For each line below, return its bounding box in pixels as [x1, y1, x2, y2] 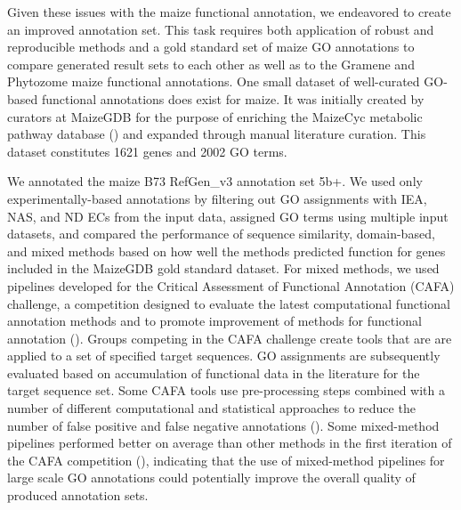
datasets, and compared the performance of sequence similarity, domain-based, [7, 224, 435, 243]
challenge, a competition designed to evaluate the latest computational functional [7, 294, 450, 312]
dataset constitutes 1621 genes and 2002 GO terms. [7, 142, 287, 160]
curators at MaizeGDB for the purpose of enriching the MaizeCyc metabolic [7, 107, 423, 125]
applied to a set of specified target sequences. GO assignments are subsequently [7, 346, 441, 365]
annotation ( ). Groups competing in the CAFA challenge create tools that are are [7, 328, 452, 347]
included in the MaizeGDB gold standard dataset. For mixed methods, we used [7, 259, 440, 278]
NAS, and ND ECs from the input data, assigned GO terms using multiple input [7, 206, 449, 225]
